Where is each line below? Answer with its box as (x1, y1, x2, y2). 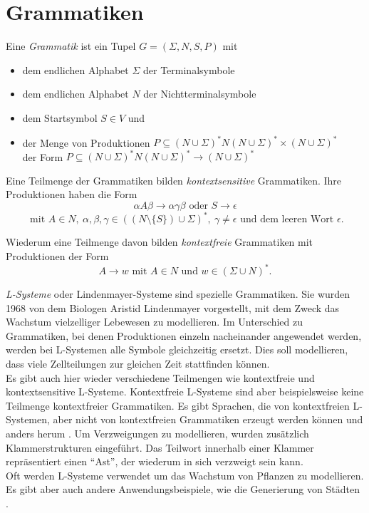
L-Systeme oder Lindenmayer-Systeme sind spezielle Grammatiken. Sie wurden (6, 286, 350, 301)
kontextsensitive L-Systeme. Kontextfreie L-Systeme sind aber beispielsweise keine (6, 384, 364, 399)
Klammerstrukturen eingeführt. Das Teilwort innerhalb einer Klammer (6, 440, 314, 455)
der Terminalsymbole (143, 62, 235, 77)
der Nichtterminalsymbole (143, 86, 256, 101)
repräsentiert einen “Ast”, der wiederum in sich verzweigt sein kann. (6, 454, 303, 469)
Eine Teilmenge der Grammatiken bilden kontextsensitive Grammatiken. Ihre (6, 172, 342, 187)
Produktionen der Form (6, 248, 109, 263)
